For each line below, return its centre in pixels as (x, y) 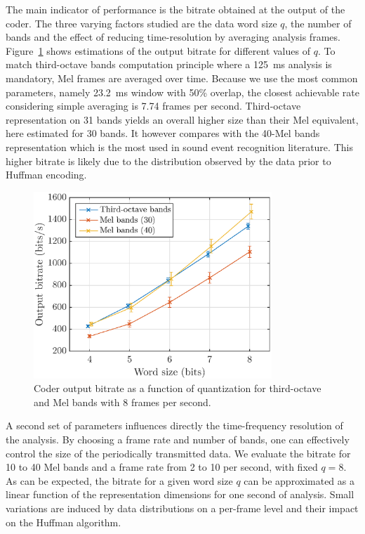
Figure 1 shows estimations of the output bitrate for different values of (158, 50)
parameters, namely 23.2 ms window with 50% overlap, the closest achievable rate (183, 92)
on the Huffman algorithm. (64, 522)
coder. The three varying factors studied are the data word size (141, 23)
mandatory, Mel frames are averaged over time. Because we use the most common (182, 78)
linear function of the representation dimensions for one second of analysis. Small (180, 494)
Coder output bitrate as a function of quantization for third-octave (178, 388)
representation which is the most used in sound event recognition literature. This (179, 146)
